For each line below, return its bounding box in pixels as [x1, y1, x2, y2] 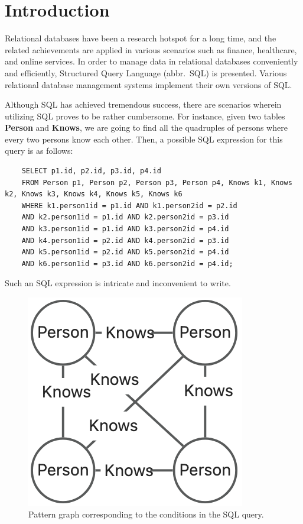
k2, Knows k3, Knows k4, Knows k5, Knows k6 [5, 190, 183, 199]
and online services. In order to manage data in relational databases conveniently [5, 55, 298, 67]
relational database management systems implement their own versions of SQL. [5, 78, 292, 90]
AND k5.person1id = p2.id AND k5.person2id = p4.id [21, 248, 229, 257]
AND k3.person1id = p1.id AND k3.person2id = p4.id [21, 225, 229, 234]
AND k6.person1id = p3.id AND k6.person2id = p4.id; [21, 259, 233, 268]
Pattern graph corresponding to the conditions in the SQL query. [28, 507, 264, 520]
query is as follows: [5, 144, 73, 157]
